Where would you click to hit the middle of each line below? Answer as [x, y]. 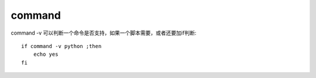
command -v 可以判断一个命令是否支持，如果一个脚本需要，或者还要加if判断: [104, 33]
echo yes [46, 55]
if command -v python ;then [61, 46]
